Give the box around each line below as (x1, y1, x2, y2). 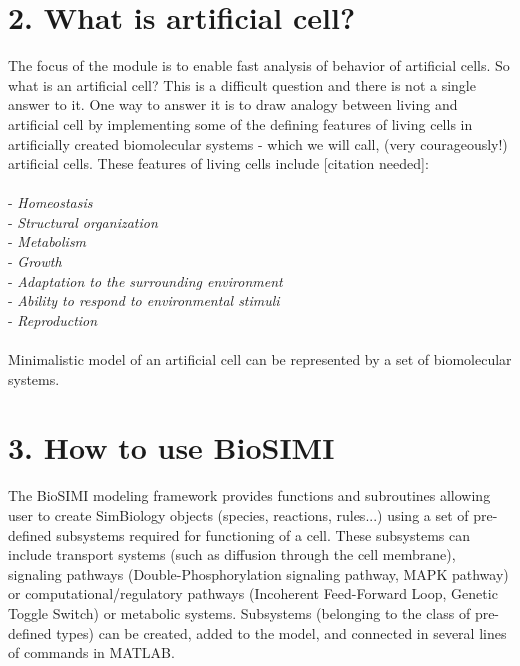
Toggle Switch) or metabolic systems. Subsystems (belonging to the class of (8, 602, 471, 623)
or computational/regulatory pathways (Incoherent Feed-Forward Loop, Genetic (8, 583, 498, 604)
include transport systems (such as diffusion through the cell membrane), (8, 544, 456, 565)
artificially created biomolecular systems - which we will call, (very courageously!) (8, 133, 508, 154)
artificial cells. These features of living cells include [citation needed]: (8, 153, 429, 174)
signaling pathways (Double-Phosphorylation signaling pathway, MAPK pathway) (8, 563, 509, 584)
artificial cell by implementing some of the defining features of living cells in (8, 113, 473, 134)
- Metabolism (8, 231, 87, 252)
